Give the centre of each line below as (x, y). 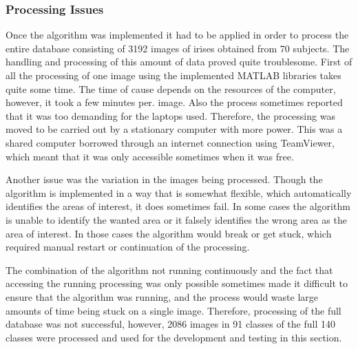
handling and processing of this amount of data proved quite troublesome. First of (179, 62)
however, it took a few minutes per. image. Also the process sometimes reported (174, 102)
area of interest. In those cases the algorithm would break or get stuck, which (169, 233)
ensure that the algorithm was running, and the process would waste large (162, 296)
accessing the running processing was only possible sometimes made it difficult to (177, 283)
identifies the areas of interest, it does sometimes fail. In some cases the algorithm (178, 206)
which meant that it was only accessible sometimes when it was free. (150, 156)
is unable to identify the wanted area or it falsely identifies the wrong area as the (176, 219)
